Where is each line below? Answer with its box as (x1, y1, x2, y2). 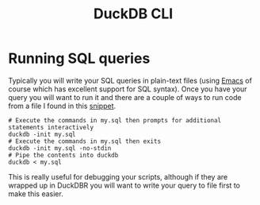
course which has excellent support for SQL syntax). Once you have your (8, 84, 247, 94)
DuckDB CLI (93, 5, 174, 23)
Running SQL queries (8, 49, 151, 68)
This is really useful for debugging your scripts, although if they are (8, 172, 228, 181)
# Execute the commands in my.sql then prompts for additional (8, 116, 222, 124)
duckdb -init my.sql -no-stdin (8, 144, 112, 152)
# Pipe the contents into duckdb (8, 151, 119, 159)
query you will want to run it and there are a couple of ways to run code (8, 92, 242, 102)
